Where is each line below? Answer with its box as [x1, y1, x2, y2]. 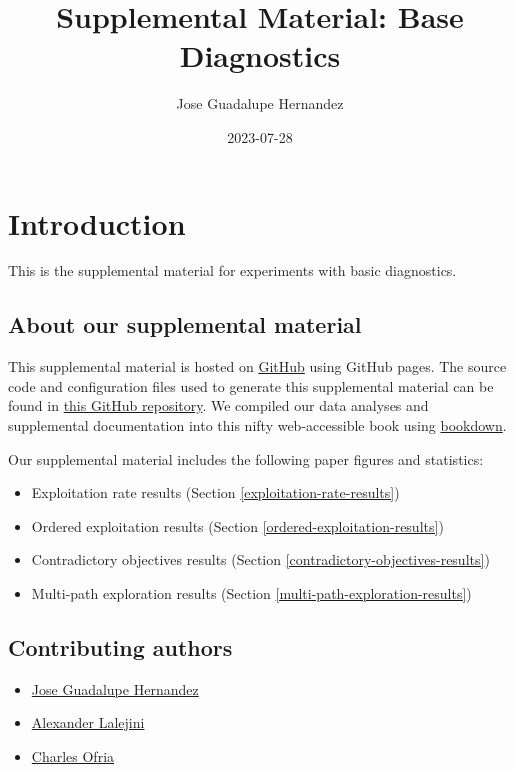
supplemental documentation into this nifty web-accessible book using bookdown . [8, 415, 507, 436]
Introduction [8, 202, 186, 243]
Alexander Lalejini [31, 712, 145, 733]
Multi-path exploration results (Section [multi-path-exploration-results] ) [31, 582, 472, 603]
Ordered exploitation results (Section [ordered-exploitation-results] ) [31, 515, 444, 536]
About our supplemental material [8, 309, 362, 340]
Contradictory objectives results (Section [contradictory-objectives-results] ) [31, 549, 490, 570]
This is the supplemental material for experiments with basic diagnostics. [8, 260, 457, 281]
